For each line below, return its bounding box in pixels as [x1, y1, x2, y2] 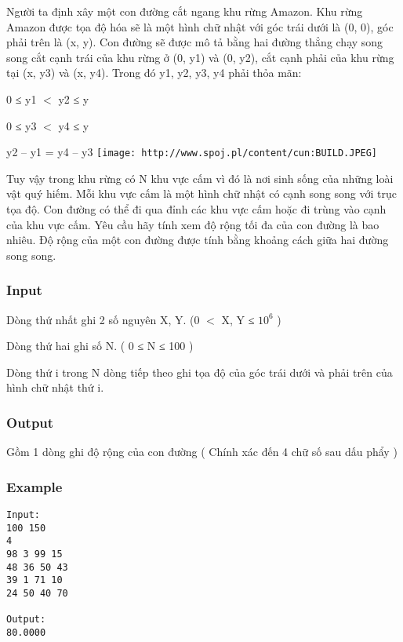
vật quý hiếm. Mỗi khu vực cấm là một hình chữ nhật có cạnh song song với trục [6, 185, 397, 202]
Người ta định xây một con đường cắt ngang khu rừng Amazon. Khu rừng [6, 3, 363, 19]
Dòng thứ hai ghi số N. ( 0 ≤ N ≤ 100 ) [6, 337, 194, 354]
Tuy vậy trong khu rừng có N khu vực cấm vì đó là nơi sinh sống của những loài [6, 170, 394, 186]
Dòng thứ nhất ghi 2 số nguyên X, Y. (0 [6, 311, 200, 327]
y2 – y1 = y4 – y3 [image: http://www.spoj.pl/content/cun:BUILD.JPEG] [6, 144, 378, 160]
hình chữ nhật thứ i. [6, 379, 104, 396]
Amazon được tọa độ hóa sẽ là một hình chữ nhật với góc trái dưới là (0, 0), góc [6, 18, 394, 35]
